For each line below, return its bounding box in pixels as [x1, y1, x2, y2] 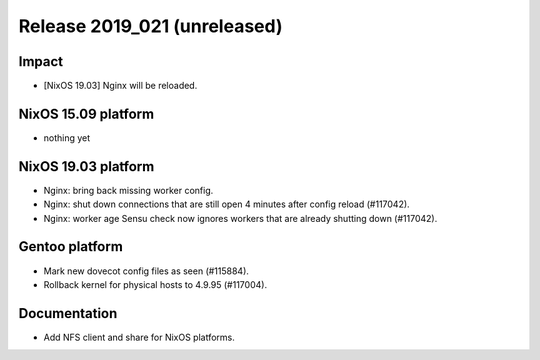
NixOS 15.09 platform [18, 105, 155, 122]
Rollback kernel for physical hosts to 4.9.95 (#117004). [43, 278, 268, 290]
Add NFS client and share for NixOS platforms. [43, 331, 235, 343]
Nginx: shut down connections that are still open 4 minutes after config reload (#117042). [43, 198, 410, 210]
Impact [18, 53, 64, 70]
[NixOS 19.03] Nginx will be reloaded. [43, 80, 198, 92]
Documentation [18, 305, 118, 322]
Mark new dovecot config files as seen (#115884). [43, 265, 250, 277]
